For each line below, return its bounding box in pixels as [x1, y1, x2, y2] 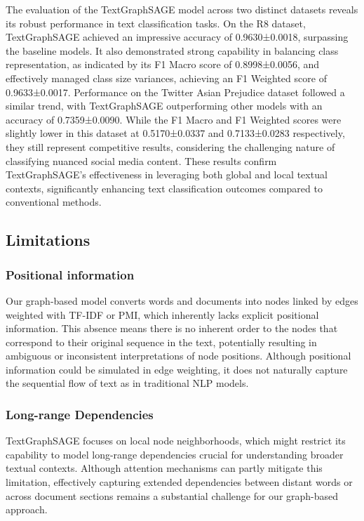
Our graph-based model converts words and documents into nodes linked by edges [6, 293, 358, 308]
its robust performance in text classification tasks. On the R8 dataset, [6, 15, 306, 30]
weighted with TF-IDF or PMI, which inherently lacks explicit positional [6, 307, 319, 322]
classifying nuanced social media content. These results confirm [6, 153, 277, 168]
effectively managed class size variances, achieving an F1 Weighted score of [6, 70, 327, 85]
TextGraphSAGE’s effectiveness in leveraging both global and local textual [6, 167, 328, 182]
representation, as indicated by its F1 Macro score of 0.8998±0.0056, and [6, 57, 320, 72]
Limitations [6, 229, 90, 251]
